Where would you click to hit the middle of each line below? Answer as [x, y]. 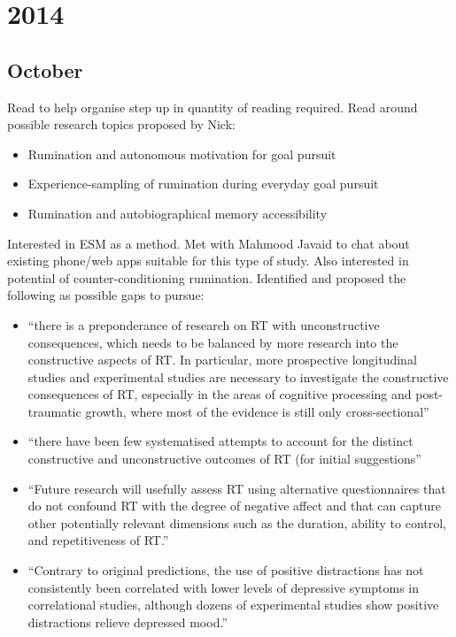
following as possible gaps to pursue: [106, 295]
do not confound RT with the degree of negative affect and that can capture [234, 506]
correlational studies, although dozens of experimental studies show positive [233, 605]
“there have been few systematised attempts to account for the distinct [220, 441]
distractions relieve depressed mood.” [128, 622]
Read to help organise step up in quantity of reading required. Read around [213, 107]
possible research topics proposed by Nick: [121, 124]
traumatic [54, 411]
